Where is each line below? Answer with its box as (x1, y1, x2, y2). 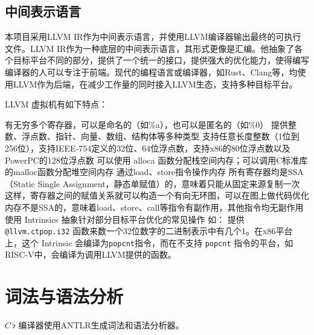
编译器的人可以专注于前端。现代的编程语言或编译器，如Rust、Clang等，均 (5, 65, 298, 78)
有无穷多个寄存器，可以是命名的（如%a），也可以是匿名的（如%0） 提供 (5, 118, 288, 130)
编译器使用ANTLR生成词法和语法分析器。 (18, 319, 184, 331)
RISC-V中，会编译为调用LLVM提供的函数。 (5, 248, 176, 261)
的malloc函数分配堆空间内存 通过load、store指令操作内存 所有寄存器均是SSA (5, 165, 304, 178)
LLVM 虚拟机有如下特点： (5, 98, 107, 110)
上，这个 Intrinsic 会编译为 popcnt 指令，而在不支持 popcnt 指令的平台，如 (5, 236, 293, 249)
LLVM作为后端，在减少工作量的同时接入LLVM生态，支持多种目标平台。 (13, 77, 298, 90)
